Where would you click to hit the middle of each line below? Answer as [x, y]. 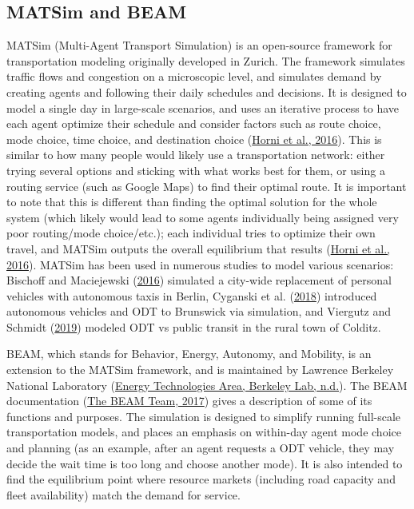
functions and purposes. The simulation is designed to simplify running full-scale [204, 416]
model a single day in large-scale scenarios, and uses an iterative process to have [203, 107]
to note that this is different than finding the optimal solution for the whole [192, 202]
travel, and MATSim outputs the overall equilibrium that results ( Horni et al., [198, 248]
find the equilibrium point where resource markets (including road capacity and [201, 479]
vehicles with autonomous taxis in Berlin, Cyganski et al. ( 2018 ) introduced [192, 295]
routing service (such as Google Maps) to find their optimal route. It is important [207, 186]
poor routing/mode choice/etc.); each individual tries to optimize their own [191, 233]
